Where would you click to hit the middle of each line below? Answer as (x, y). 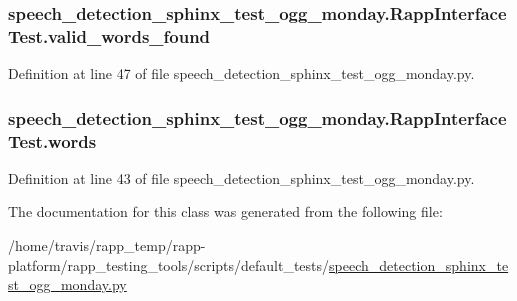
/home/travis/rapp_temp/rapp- (107, 245)
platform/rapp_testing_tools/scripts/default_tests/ (169, 264)
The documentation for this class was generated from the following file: (225, 211)
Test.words (52, 140)
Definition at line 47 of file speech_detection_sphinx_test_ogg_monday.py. (241, 73)
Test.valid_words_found (109, 35)
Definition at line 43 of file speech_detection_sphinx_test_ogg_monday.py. (241, 177)
